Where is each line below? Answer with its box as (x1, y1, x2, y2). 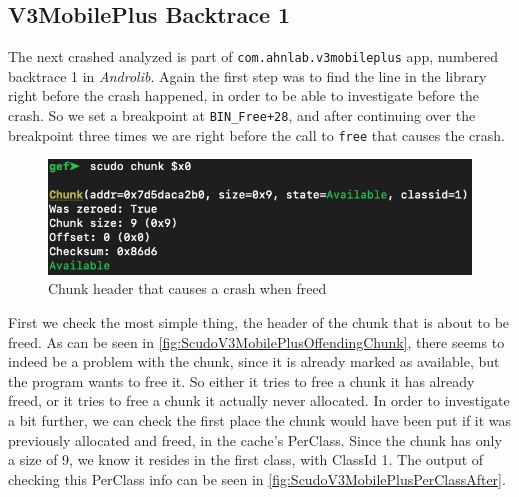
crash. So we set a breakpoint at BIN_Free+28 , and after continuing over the (8, 105, 476, 126)
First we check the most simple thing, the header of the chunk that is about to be (8, 312, 510, 333)
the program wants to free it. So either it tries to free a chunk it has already (8, 370, 475, 391)
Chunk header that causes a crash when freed (48, 278, 327, 299)
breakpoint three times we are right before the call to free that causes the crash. (8, 124, 505, 145)
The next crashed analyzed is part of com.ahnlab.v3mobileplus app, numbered (8, 46, 499, 67)
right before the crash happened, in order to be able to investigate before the (8, 85, 479, 106)
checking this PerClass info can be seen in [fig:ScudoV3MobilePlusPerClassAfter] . (8, 468, 506, 489)
